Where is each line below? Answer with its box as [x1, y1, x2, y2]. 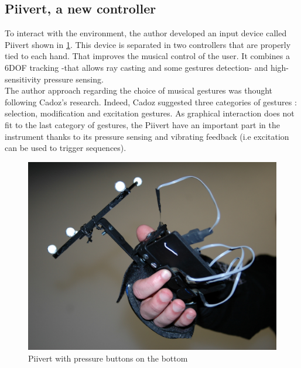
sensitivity [5, 73, 41, 85]
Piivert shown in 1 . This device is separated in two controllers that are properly [5, 38, 291, 50]
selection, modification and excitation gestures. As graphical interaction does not [5, 107, 295, 119]
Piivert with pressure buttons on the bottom [28, 352, 188, 364]
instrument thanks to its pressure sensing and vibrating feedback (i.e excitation [5, 130, 289, 142]
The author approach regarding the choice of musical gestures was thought [5, 84, 273, 97]
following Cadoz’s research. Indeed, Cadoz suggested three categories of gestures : [5, 95, 297, 108]
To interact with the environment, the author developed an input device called [5, 27, 287, 39]
